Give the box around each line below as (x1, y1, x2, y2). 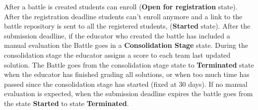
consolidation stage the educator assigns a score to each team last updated (4, 49, 231, 60)
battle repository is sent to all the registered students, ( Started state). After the (4, 21, 251, 31)
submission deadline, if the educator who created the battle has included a (4, 30, 230, 40)
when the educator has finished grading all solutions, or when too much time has (4, 69, 250, 79)
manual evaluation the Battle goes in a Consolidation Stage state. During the (4, 40, 249, 50)
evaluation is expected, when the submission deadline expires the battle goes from (4, 88, 253, 99)
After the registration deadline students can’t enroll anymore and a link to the (4, 11, 243, 21)
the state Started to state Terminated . (4, 98, 129, 108)
